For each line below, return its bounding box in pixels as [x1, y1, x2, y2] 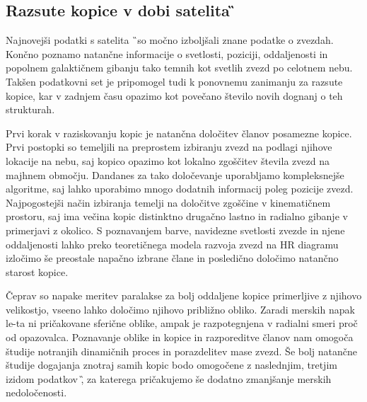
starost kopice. [6, 264, 69, 279]
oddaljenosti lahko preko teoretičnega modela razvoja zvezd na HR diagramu [6, 236, 339, 251]
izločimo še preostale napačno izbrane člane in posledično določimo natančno [6, 251, 339, 265]
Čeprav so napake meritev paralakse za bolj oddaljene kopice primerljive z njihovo [6, 288, 362, 303]
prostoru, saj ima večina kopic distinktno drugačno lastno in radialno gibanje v [6, 209, 348, 224]
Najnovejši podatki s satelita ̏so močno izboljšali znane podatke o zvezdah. [6, 33, 334, 47]
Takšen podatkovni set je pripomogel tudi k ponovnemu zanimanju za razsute [6, 74, 343, 88]
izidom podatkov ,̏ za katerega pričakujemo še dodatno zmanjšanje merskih [6, 371, 332, 386]
